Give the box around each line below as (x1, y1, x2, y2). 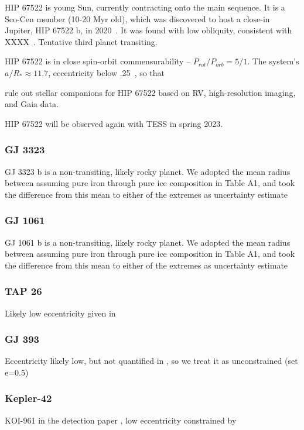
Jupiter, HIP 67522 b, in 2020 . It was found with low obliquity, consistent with (5, 24, 292, 36)
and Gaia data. (5, 98, 59, 110)
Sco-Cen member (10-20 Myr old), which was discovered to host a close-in (5, 12, 270, 25)
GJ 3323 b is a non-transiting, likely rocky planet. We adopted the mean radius (5, 165, 291, 177)
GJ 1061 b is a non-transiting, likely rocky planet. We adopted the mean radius (5, 236, 291, 248)
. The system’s (247, 55, 299, 67)
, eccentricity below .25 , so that (48, 66, 165, 78)
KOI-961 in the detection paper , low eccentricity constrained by (5, 414, 237, 426)
